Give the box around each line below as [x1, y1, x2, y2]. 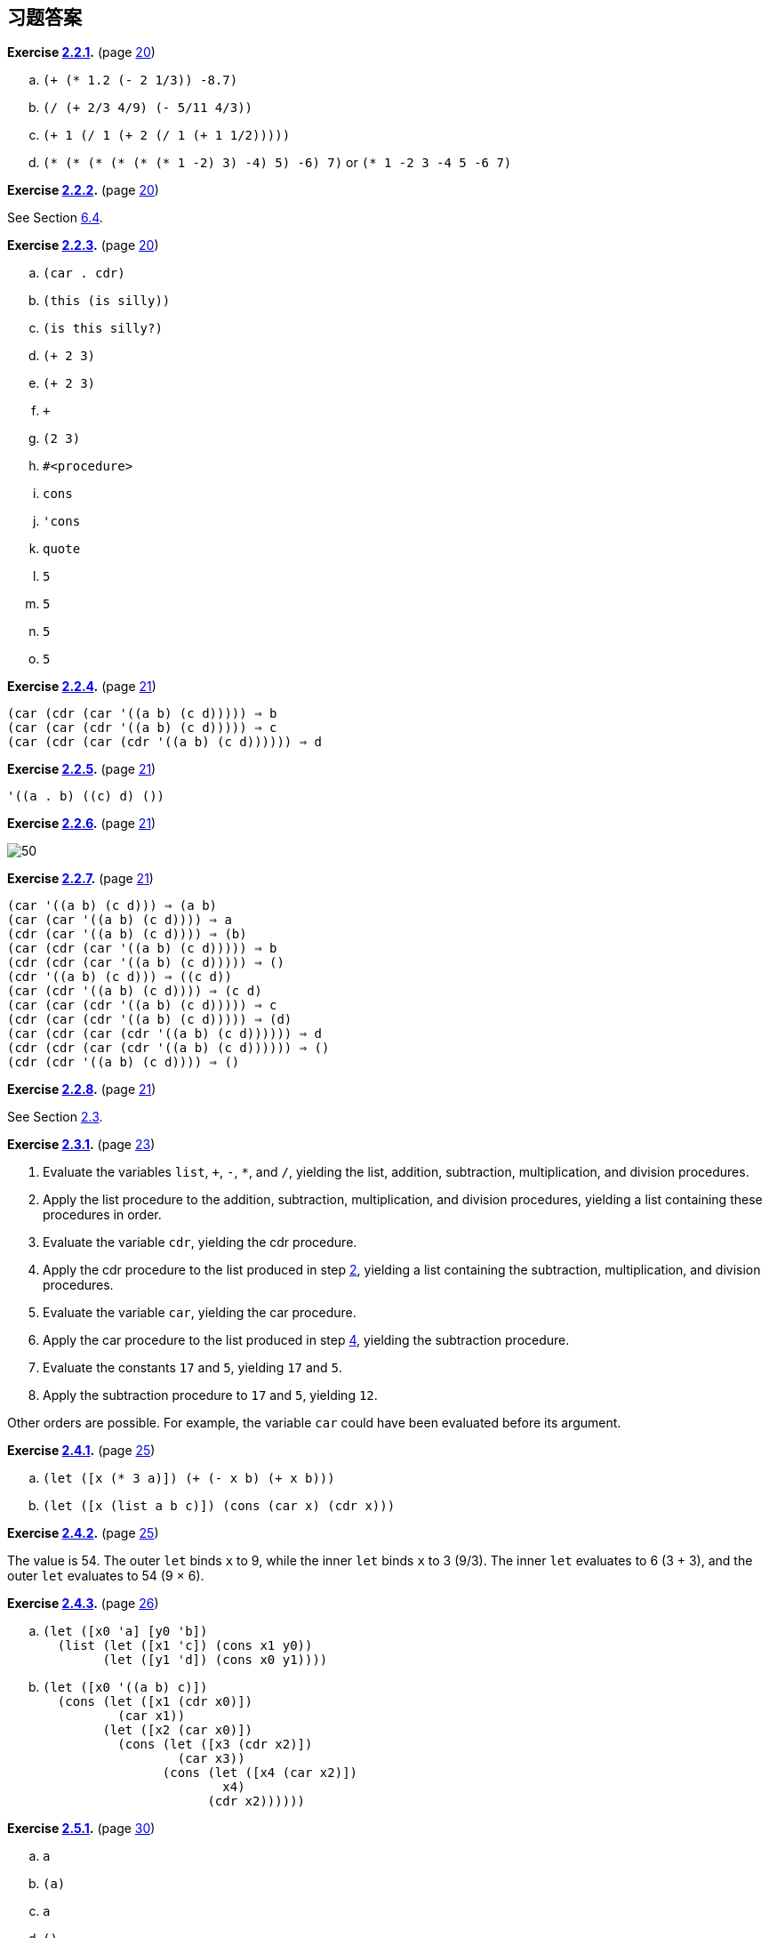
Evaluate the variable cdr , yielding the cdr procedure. [43, 1234, 357, 1250]
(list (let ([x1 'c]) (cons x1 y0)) [57, 1638, 313, 1653]
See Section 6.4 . [7, 210, 103, 226]
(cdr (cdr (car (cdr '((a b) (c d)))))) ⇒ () [7, 1041, 330, 1056]
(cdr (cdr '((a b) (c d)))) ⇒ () [7, 1055, 240, 1070]
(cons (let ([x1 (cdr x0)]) [57, 1694, 253, 1709]
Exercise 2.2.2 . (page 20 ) [7, 182, 159, 198]
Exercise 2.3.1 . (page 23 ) [7, 1137, 156, 1153]
